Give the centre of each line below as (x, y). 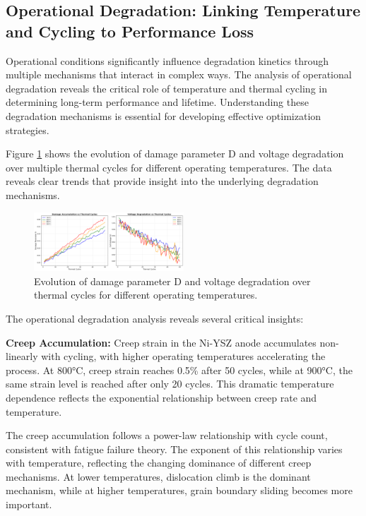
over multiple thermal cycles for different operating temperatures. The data (169, 167)
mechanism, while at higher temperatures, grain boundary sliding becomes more (179, 490)
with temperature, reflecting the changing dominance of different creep (159, 463)
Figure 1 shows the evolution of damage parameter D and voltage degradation (175, 154)
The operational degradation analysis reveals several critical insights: (155, 318)
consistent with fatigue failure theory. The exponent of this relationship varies (174, 449)
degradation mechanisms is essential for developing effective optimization (164, 115)
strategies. (28, 130)
